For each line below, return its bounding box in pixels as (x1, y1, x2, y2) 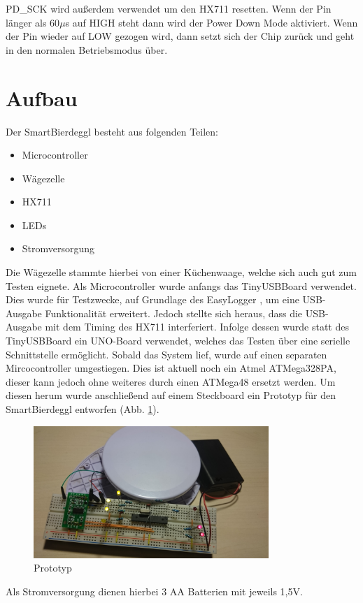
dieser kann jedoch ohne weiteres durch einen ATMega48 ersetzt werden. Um (6, 374, 336, 388)
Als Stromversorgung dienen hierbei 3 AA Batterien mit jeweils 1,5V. (6, 583, 303, 598)
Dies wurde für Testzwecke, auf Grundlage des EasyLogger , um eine (6, 292, 299, 307)
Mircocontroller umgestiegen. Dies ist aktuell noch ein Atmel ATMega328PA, (6, 361, 336, 375)
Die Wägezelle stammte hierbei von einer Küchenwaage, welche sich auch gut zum (6, 265, 357, 279)
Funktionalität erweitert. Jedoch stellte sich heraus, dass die (45, 305, 303, 320)
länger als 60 (6, 15, 60, 29)
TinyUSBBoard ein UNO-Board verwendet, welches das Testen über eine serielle (6, 333, 350, 348)
